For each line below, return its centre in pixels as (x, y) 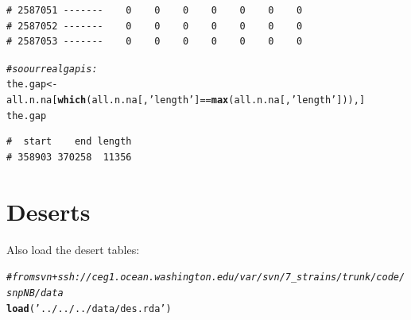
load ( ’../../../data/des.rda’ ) (89, 308)
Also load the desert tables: (73, 249)
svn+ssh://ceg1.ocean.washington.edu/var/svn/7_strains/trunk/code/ (220, 278)
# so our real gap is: (52, 69)
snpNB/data (35, 293)
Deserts (48, 211)
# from (21, 278)
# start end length (69, 142)
